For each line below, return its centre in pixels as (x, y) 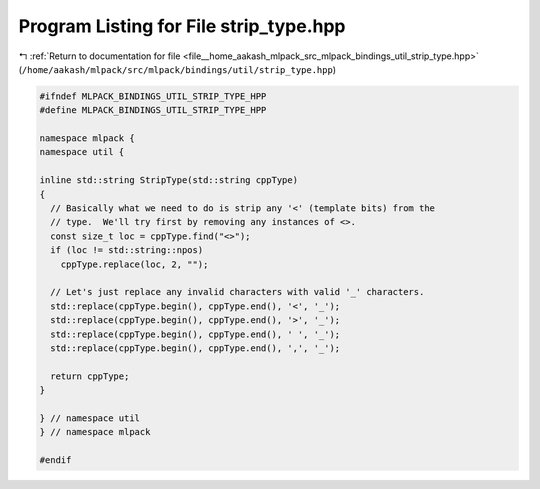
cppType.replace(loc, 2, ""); (134, 264)
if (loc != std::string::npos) (127, 250)
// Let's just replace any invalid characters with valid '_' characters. (237, 292)
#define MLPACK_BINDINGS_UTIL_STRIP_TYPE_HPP (153, 110)
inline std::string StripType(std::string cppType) (169, 180)
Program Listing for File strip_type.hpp (182, 26)
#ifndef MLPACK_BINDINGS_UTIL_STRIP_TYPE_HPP (153, 96)
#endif (55, 460)
